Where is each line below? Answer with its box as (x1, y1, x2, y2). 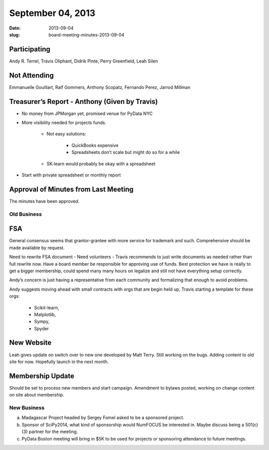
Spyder (34, 325, 49, 332)
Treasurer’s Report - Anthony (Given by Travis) (9, 97, 158, 106)
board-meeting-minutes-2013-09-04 (48, 31, 125, 37)
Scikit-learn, (34, 305, 59, 311)
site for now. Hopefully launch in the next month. (9, 359, 109, 365)
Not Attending (9, 71, 54, 79)
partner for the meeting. (28, 429, 78, 435)
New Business (9, 405, 45, 412)
